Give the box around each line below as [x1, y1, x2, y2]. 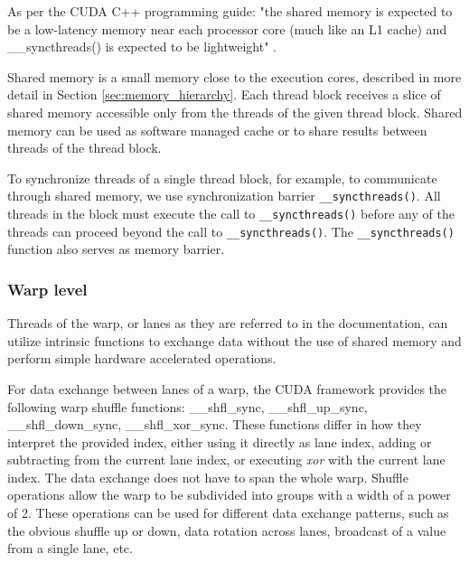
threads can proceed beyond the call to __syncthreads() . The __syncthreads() [7, 221, 455, 240]
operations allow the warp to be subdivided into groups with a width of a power [7, 485, 451, 504]
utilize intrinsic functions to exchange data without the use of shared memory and [7, 331, 462, 350]
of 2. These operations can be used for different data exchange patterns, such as [7, 503, 449, 522]
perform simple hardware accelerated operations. [7, 349, 277, 368]
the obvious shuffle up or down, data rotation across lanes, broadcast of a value [7, 521, 446, 540]
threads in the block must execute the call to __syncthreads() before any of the [7, 204, 455, 222]
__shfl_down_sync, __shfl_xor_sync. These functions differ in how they [7, 415, 422, 434]
